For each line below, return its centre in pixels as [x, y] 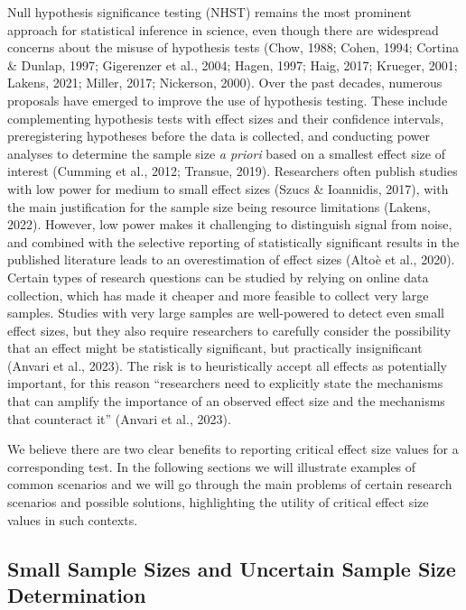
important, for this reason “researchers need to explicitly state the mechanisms [225, 383]
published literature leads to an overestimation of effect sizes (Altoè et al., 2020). [231, 259]
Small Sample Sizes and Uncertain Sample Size [232, 568]
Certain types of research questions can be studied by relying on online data [218, 277]
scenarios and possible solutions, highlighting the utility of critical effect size [218, 502]
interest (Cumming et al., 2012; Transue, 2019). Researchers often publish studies [233, 171]
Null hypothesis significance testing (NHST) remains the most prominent [210, 12]
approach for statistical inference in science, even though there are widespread [223, 29]
